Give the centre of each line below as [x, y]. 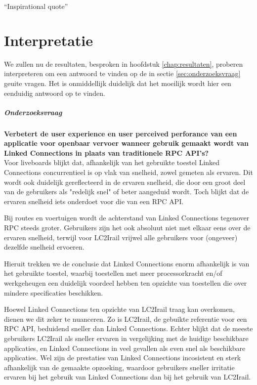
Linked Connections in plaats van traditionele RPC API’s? [107, 152]
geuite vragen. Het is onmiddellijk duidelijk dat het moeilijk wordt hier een [118, 83]
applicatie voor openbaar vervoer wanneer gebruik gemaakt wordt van [126, 143]
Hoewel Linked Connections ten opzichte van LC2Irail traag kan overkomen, [119, 309]
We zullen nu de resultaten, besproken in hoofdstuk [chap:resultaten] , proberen [124, 64]
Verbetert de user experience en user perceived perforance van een [121, 133]
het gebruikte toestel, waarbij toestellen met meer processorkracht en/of [113, 273]
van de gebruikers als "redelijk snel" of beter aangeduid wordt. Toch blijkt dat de [127, 192]
